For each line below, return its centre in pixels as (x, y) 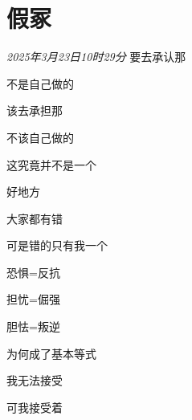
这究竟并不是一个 (51, 164)
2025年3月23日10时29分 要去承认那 (96, 57)
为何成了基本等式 (51, 353)
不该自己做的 (40, 137)
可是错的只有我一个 (57, 245)
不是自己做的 (40, 83)
